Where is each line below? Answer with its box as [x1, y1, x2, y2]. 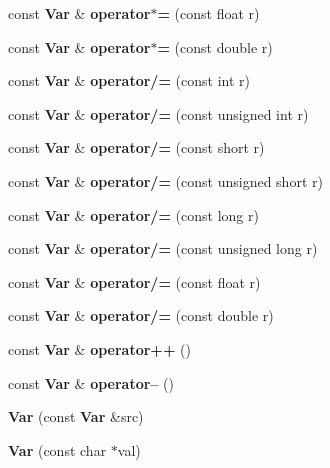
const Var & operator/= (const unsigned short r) [8, 170, 323, 191]
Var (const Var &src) [8, 406, 144, 427]
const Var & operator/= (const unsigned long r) [8, 238, 318, 259]
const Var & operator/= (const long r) [8, 204, 259, 225]
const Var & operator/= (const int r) [8, 70, 250, 91]
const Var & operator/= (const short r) [8, 137, 265, 158]
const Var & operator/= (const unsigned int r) [8, 103, 309, 124]
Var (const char [8, 439, 107, 460]
